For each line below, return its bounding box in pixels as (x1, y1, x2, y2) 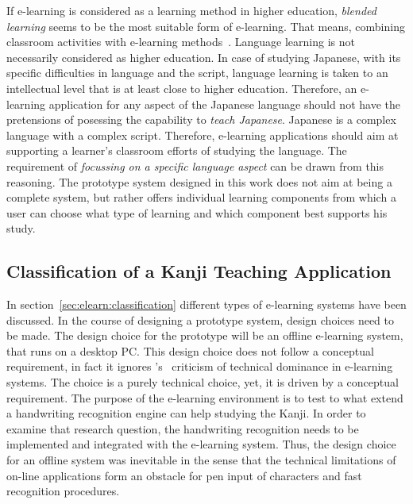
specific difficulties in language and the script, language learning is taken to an (6, 64, 388, 81)
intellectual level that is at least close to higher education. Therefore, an (6, 79, 357, 96)
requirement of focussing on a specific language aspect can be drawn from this (6, 157, 384, 174)
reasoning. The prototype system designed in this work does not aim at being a (6, 173, 392, 190)
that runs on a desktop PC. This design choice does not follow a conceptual (6, 342, 374, 359)
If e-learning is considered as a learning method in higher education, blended (6, 2, 376, 18)
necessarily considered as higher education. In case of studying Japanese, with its (6, 48, 401, 65)
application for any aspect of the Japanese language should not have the (48, 95, 400, 112)
